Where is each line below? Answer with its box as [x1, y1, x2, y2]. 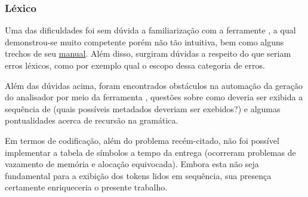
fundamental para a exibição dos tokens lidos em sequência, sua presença [5, 169, 272, 181]
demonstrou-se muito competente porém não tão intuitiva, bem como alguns [5, 35, 284, 48]
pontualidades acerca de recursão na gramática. [5, 114, 178, 127]
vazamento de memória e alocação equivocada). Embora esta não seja [5, 158, 259, 170]
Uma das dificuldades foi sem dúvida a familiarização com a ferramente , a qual [5, 24, 296, 36]
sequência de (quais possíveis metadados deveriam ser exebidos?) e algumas [5, 102, 281, 115]
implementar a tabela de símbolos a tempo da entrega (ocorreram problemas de [5, 146, 296, 158]
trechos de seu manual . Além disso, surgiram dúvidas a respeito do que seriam [5, 47, 291, 60]
